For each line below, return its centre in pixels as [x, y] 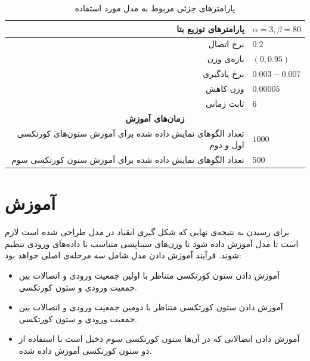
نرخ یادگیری [224, 74]
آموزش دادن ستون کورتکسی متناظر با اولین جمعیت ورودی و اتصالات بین [149, 275]
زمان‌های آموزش [155, 118]
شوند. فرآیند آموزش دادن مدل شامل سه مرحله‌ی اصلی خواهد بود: [123, 255]
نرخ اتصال [226, 44]
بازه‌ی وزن [226, 59]
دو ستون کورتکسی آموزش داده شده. [85, 350]
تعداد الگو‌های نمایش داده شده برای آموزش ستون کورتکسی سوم [128, 159]
